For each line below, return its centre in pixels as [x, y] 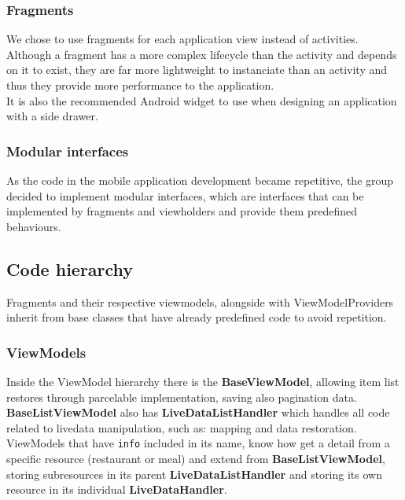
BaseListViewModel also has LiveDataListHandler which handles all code [198, 412]
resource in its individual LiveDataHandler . [117, 489]
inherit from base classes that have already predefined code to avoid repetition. [197, 317]
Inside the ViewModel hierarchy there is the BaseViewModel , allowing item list [203, 381]
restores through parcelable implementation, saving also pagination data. [182, 397]
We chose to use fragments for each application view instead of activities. [182, 39]
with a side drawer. [52, 116]
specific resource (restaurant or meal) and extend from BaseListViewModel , [196, 459]
